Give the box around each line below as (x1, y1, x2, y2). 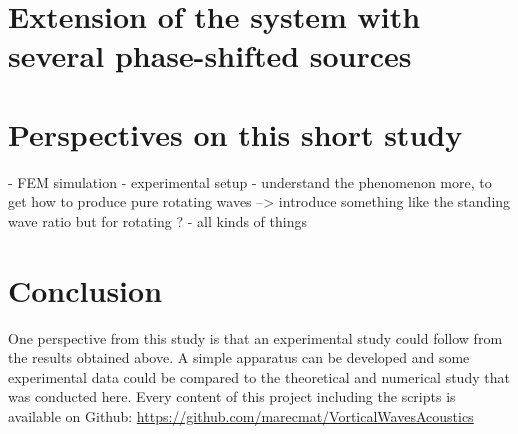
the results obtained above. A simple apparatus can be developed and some (8, 347, 470, 368)
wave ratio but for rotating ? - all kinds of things (8, 210, 307, 231)
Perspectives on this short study (8, 113, 463, 154)
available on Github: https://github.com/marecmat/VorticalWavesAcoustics (8, 405, 474, 426)
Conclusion (8, 269, 163, 310)
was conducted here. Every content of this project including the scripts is (8, 386, 456, 407)
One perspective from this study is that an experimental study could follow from (8, 327, 503, 348)
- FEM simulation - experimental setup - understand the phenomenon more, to (8, 171, 492, 192)
